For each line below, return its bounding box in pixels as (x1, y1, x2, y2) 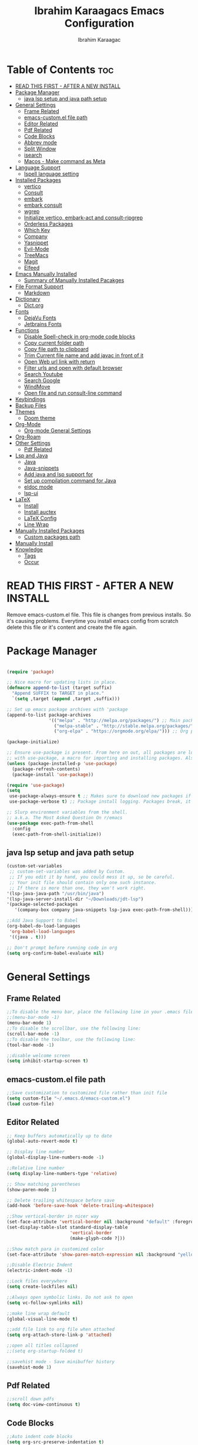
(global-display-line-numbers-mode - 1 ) (6, 1154, 105, 1160)
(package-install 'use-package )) (12, 771, 94, 777)
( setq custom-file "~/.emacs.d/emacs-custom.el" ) (6, 1095, 131, 1101)
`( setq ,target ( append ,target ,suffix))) (12, 696, 120, 702)
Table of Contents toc (6, 63, 114, 76)
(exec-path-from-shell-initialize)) (12, 831, 102, 837)
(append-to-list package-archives (6, 712, 92, 718)
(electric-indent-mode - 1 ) (6, 1268, 73, 1274)
